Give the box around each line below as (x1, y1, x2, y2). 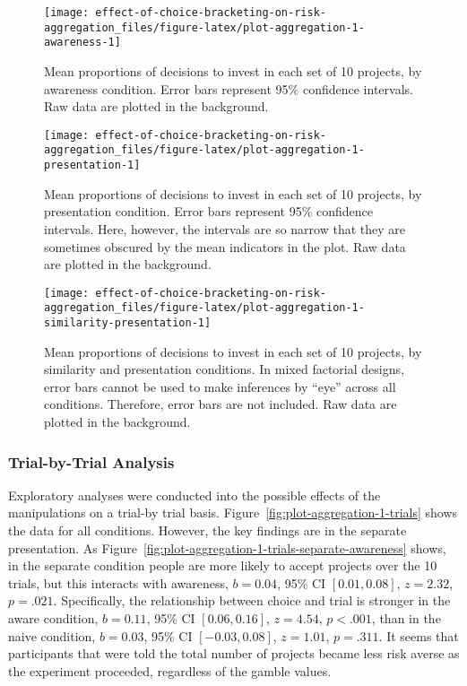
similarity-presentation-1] (44, 317, 212, 329)
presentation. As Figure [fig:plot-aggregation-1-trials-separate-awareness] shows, (8, 538, 446, 557)
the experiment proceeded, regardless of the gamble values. (8, 661, 332, 680)
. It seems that (378, 626, 459, 645)
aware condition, (8, 609, 99, 627)
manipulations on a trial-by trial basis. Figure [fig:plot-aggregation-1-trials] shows (8, 503, 458, 522)
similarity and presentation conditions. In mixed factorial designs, (44, 360, 404, 378)
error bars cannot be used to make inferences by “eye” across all (44, 377, 396, 395)
